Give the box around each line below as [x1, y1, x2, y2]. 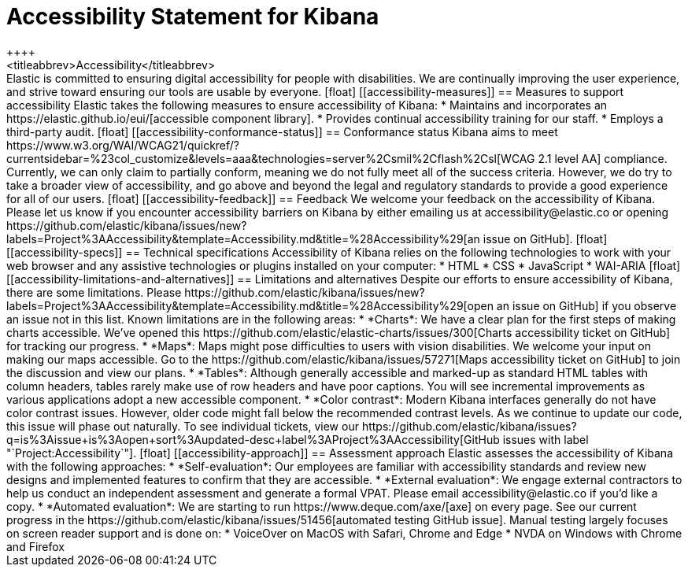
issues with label [502, 432, 589, 446]
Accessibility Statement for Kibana [6, 3, 379, 30]
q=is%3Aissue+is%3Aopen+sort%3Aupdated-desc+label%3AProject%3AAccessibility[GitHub [6, 432, 500, 446]
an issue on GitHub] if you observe [496, 298, 677, 312]
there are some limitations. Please [6, 285, 182, 299]
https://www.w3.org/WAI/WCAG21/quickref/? [6, 138, 240, 152]
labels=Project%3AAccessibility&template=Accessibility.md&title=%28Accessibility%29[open [6, 298, 494, 312]
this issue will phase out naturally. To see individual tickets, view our [6, 419, 359, 433]
